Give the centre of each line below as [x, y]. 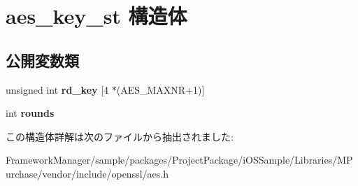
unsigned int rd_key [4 [57, 89]
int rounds [30, 113]
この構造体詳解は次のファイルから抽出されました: [120, 136]
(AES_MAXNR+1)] [160, 89]
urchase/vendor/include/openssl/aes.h [87, 173]
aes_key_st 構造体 [96, 16]
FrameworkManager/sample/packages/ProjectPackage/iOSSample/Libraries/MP [179, 160]
